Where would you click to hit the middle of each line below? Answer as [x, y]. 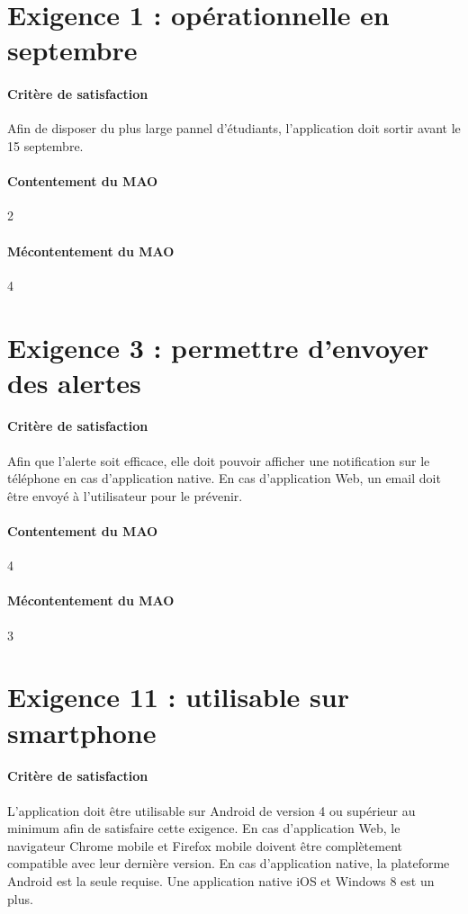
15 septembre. [45, 145]
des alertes [74, 382]
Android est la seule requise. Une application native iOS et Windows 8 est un [221, 880]
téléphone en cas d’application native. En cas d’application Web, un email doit [224, 478]
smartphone [82, 732]
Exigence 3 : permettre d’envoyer [218, 347]
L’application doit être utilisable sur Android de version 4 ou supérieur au [211, 810]
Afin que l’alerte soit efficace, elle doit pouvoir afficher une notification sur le [219, 460]
